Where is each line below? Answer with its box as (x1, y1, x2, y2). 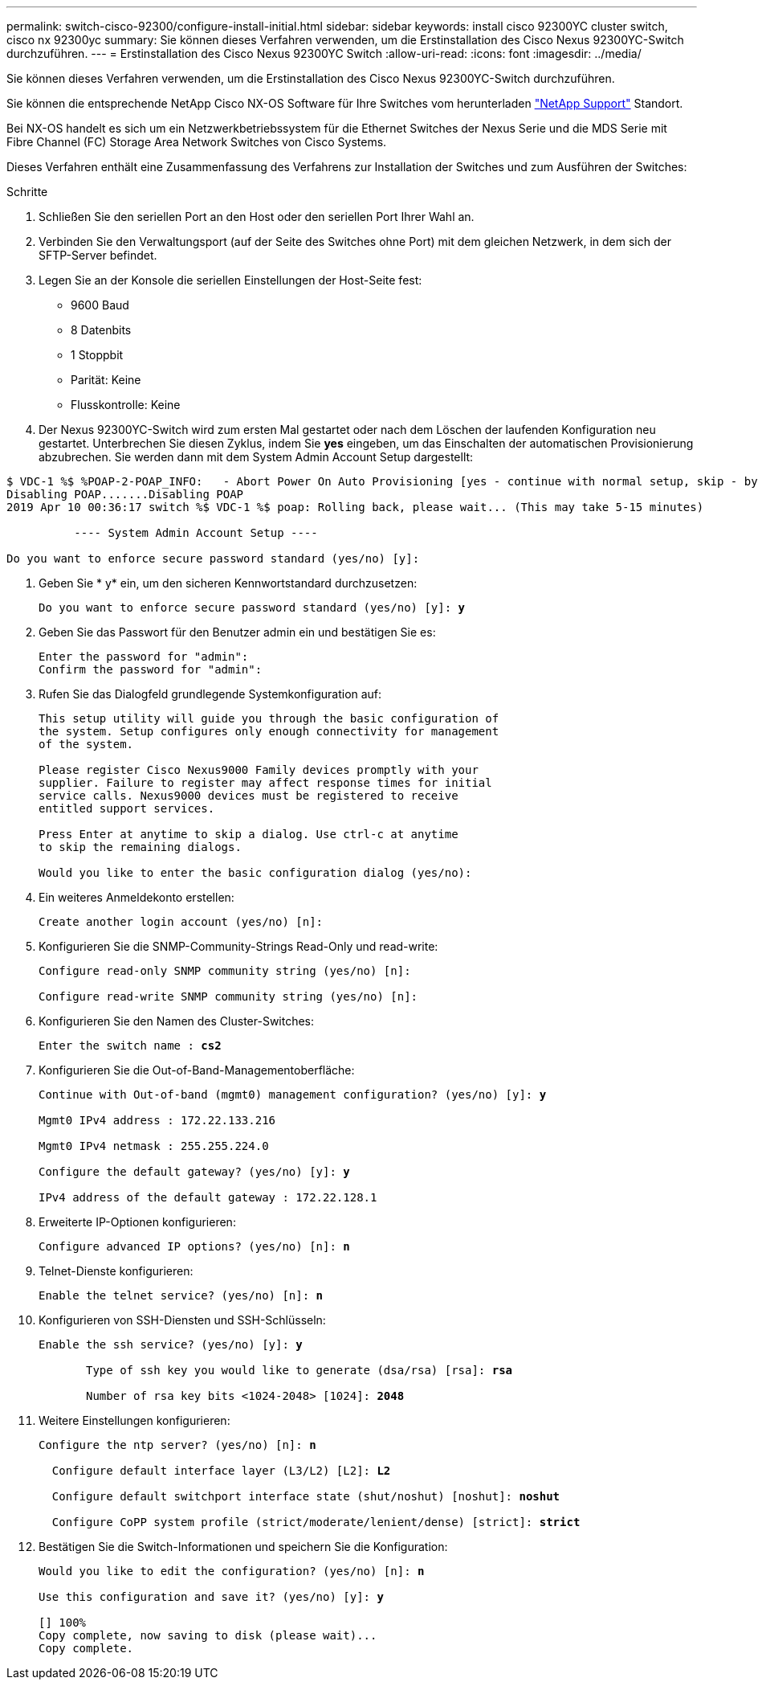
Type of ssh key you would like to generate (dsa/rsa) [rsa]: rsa (86, 1364, 513, 1377)
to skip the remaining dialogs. (39, 841, 242, 853)
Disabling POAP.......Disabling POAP (6, 488, 244, 501)
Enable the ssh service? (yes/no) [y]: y (39, 1338, 303, 1351)
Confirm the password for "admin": (39, 663, 263, 676)
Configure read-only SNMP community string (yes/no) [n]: (39, 964, 411, 977)
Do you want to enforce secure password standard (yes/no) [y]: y (39, 601, 466, 614)
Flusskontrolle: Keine (71, 398, 181, 411)
